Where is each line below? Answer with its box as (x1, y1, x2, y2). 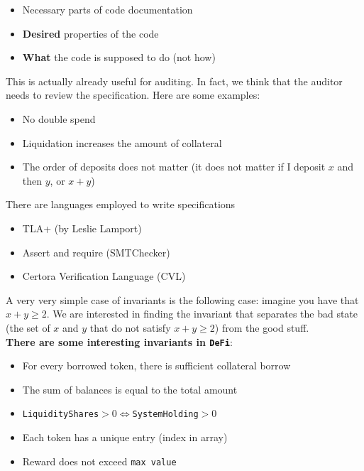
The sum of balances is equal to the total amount (22, 381, 238, 396)
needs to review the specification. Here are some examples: (6, 87, 260, 102)
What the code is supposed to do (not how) (22, 50, 216, 65)
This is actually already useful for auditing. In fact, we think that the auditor (6, 73, 343, 88)
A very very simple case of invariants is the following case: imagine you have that (6, 292, 359, 307)
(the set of (6, 320, 50, 335)
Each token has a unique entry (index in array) (22, 430, 228, 444)
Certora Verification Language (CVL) (22, 269, 186, 283)
